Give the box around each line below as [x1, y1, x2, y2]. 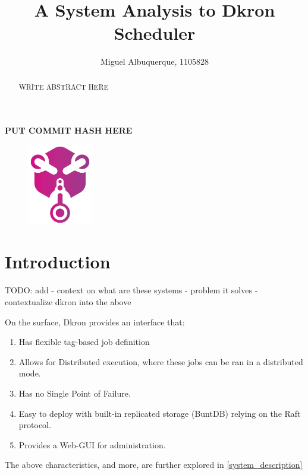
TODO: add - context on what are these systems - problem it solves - [5, 284, 258, 296]
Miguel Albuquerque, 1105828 [100, 55, 209, 68]
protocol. [18, 419, 51, 431]
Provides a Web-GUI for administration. [18, 438, 166, 451]
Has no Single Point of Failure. [18, 387, 131, 399]
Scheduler [114, 21, 196, 45]
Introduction [5, 249, 111, 274]
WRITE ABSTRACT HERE [18, 81, 109, 91]
